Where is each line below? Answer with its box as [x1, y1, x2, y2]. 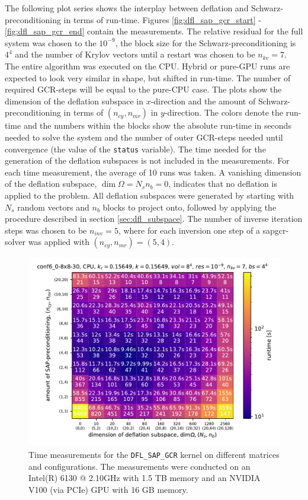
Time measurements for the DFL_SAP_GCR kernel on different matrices [28, 448, 280, 460]
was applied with [28, 235, 89, 248]
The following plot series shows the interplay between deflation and [5, 2, 249, 14]
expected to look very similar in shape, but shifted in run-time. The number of [5, 71, 291, 84]
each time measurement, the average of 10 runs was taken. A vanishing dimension [5, 165, 301, 178]
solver [5, 235, 26, 248]
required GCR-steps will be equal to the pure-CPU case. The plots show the [5, 83, 282, 95]
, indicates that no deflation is [168, 177, 277, 190]
